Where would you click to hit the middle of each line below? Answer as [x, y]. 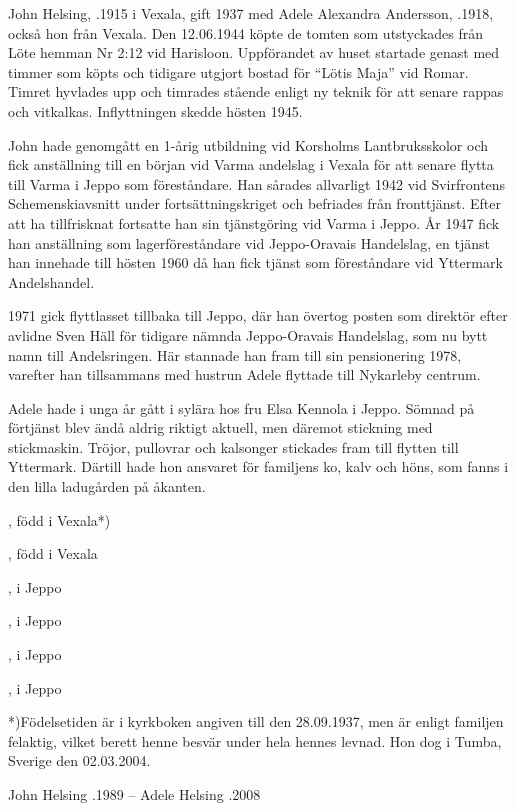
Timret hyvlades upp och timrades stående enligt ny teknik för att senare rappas [256, 91]
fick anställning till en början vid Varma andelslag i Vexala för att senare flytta [251, 164]
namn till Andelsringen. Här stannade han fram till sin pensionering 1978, [235, 354]
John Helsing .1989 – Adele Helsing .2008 [134, 794]
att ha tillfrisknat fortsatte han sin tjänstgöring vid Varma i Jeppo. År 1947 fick [254, 222]
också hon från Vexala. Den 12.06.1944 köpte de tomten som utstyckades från [246, 32]
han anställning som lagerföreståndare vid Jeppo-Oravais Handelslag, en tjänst [249, 242]
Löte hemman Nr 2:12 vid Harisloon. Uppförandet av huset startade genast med [254, 52]
